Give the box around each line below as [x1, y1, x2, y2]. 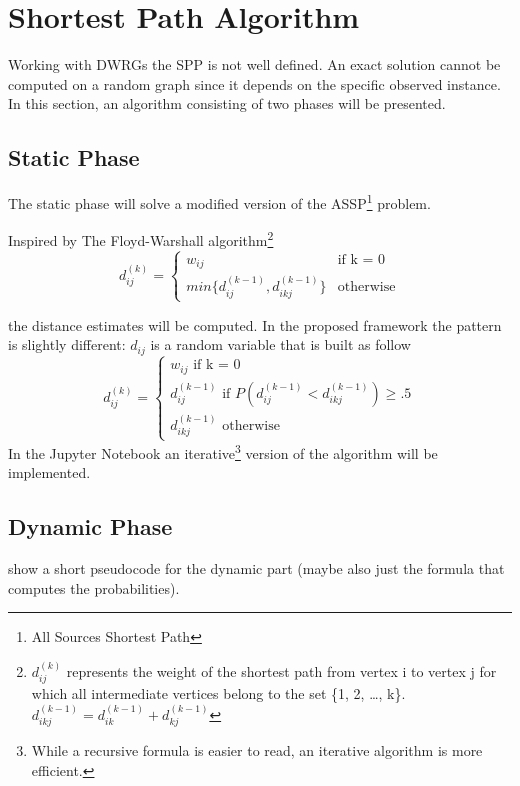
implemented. [8, 462, 91, 483]
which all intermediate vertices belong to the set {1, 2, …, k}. [31, 683, 406, 704]
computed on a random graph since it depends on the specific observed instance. [8, 73, 501, 94]
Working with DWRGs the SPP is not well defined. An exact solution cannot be [8, 54, 501, 75]
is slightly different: [8, 334, 126, 355]
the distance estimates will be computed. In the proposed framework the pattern [8, 314, 502, 335]
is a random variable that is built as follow [150, 334, 411, 355]
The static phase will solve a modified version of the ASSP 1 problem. [8, 190, 431, 213]
